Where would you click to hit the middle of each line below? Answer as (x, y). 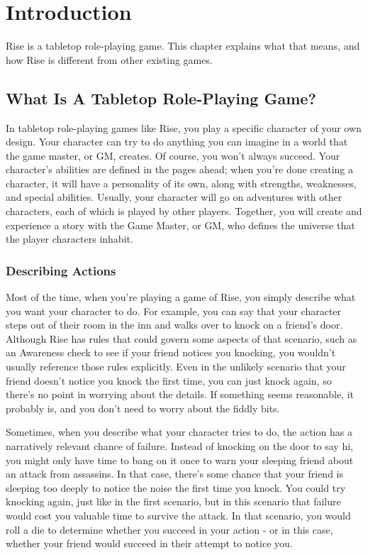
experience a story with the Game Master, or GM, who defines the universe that (180, 225)
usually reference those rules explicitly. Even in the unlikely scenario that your (176, 367)
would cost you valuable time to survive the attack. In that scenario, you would (178, 515)
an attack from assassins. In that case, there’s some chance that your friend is (175, 474)
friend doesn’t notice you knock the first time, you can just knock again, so (169, 380)
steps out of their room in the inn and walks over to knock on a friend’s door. (174, 325)
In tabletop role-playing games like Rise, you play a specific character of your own (184, 127)
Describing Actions (61, 270)
